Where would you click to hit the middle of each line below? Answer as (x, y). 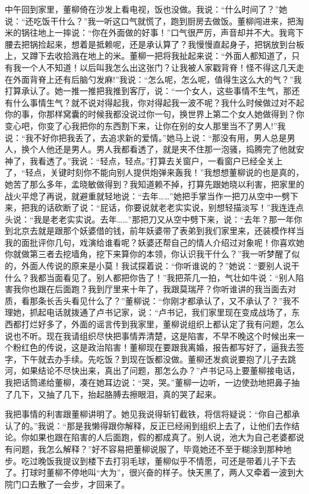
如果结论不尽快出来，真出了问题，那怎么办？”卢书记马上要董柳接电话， (160, 371)
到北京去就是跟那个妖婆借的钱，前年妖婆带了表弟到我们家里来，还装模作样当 (154, 231)
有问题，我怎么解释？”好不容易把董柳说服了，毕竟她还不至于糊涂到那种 (144, 448)
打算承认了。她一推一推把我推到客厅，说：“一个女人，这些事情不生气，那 (148, 91)
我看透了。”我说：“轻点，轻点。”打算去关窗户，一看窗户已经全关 (152, 160)
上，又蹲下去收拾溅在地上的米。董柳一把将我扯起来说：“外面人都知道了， (148, 56)
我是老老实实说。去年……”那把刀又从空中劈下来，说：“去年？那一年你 (168, 219)
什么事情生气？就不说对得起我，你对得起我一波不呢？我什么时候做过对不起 (158, 102)
